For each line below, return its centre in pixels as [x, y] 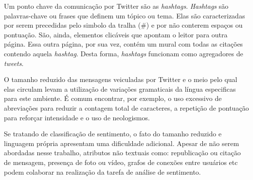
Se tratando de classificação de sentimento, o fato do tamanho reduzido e [113, 134]
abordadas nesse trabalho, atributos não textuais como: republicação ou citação [122, 153]
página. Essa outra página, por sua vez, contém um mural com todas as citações [124, 44]
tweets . [14, 63]
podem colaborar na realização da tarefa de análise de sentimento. [102, 172]
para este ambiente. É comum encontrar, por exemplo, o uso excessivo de [113, 98]
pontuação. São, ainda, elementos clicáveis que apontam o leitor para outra [116, 34]
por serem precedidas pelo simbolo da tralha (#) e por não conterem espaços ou [123, 25]
